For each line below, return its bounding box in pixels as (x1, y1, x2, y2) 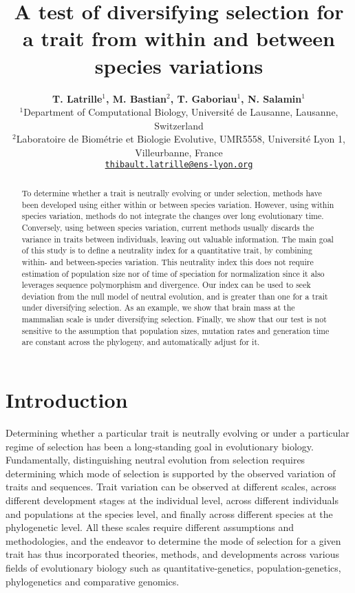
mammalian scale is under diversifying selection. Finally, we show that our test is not (21, 313, 327, 325)
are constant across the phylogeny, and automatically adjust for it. (21, 336, 260, 348)
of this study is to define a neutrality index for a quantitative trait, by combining (21, 245, 312, 256)
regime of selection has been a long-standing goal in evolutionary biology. (6, 439, 314, 453)
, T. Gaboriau (170, 91, 237, 105)
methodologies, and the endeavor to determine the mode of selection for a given (6, 533, 341, 548)
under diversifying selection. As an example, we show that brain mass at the (21, 302, 295, 313)
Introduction (6, 386, 128, 414)
